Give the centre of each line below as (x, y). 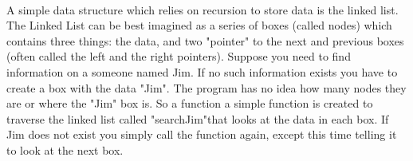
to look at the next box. (65, 149)
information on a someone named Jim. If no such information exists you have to (202, 71)
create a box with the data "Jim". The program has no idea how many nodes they (206, 87)
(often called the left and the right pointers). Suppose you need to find (179, 56)
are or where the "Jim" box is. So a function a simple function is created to (190, 103)
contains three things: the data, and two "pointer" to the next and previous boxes (205, 40)
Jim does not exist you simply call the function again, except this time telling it (202, 134)
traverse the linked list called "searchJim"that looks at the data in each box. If (198, 118)
